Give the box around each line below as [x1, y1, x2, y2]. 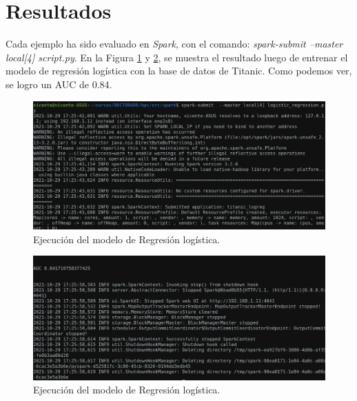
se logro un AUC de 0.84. [6, 76, 112, 91]
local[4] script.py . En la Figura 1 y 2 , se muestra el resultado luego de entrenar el [6, 50, 348, 64]
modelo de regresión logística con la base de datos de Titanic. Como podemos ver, [6, 63, 352, 78]
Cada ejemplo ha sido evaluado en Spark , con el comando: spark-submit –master [6, 37, 343, 51]
